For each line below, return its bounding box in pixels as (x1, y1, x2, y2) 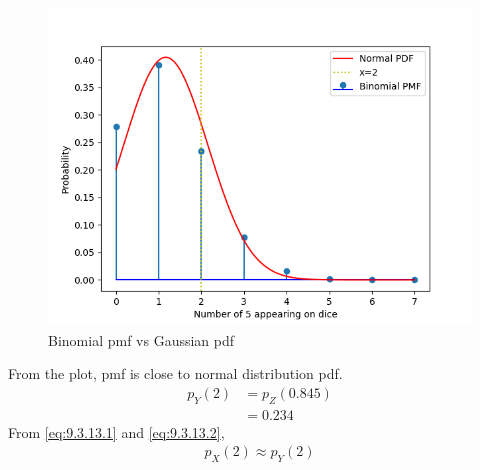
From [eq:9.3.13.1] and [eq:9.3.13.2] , (8, 421, 225, 442)
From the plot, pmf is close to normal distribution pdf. (8, 363, 343, 384)
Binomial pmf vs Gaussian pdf (48, 329, 235, 350)
